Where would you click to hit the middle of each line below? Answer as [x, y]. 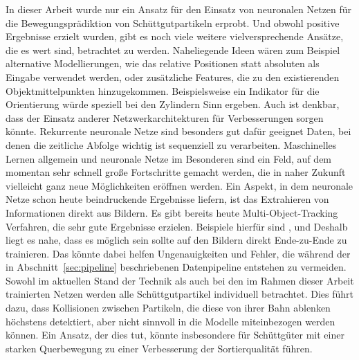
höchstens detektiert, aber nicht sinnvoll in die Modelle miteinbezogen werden [171, 321]
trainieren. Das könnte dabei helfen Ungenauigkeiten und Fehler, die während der [178, 253]
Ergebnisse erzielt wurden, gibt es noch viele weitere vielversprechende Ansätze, [175, 36]
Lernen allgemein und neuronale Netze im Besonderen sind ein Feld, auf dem [169, 158]
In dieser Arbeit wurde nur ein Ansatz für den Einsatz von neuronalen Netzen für [179, 9]
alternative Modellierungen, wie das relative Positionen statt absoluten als [163, 63]
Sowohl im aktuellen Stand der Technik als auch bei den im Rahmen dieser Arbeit [180, 280]
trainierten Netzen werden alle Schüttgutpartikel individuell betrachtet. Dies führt [180, 294]
